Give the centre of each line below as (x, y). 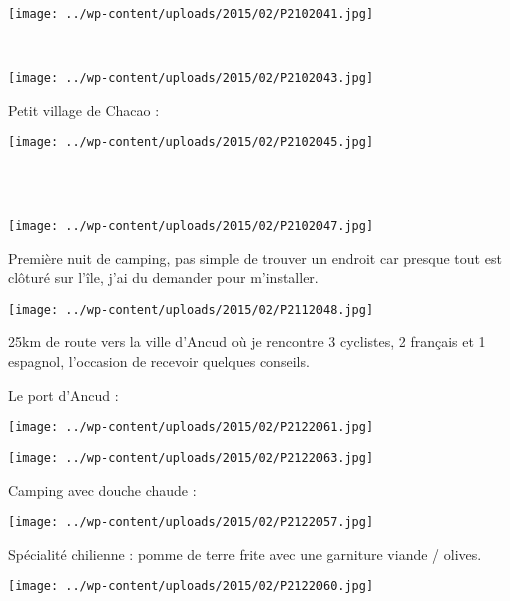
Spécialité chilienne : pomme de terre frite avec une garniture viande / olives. (245, 553)
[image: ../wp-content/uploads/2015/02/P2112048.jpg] (191, 309)
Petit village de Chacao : (84, 109)
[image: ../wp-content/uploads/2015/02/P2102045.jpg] (191, 142)
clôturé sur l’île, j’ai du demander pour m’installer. (163, 277)
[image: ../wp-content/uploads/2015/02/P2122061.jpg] (191, 427)
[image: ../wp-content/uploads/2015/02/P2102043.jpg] (191, 77)
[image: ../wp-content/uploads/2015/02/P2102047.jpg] (191, 225)
